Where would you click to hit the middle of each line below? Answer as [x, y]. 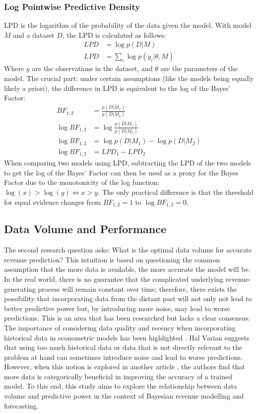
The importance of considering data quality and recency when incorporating [120, 327]
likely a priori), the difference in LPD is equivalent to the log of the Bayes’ [117, 88]
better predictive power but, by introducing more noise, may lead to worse [117, 308]
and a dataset [34, 35]
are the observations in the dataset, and [92, 68]
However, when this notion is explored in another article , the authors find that [125, 367]
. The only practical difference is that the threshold [176, 192]
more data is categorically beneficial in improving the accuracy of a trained [118, 376]
